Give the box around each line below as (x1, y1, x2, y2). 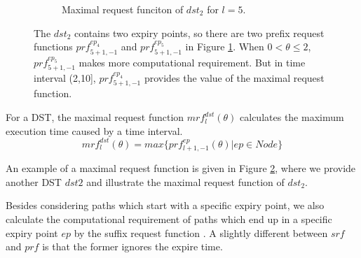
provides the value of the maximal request (144, 71, 325, 85)
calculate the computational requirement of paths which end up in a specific (6, 211, 332, 226)
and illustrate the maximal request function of (86, 174, 285, 189)
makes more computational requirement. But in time (79, 55, 306, 69)
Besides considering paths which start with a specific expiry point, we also (6, 198, 325, 213)
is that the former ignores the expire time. (42, 239, 223, 254)
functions (34, 39, 73, 54)
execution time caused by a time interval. (6, 123, 183, 138)
